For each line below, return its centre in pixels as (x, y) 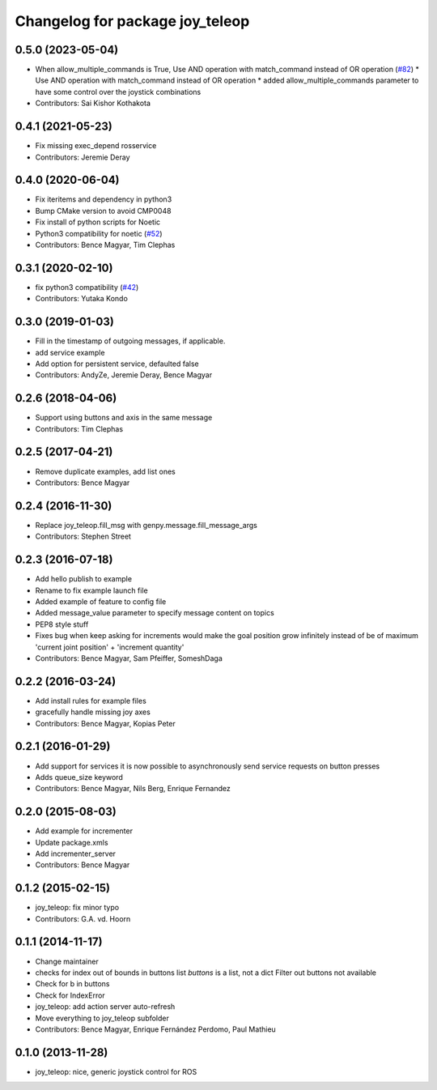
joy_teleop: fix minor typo (77, 908)
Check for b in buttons (72, 984)
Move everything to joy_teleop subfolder (102, 1018)
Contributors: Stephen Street (83, 536)
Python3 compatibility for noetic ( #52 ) (99, 233)
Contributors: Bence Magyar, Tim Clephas (105, 245)
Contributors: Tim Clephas (79, 428)
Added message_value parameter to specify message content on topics (155, 613)
